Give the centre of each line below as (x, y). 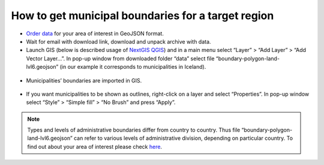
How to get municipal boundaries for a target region (142, 16)
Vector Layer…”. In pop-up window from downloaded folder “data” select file (120, 58)
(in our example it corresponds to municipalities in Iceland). (133, 67)
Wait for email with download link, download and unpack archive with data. (118, 41)
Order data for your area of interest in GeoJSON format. (95, 33)
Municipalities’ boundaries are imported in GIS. (84, 80)
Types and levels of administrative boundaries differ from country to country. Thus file (134, 130)
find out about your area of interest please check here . (94, 146)
